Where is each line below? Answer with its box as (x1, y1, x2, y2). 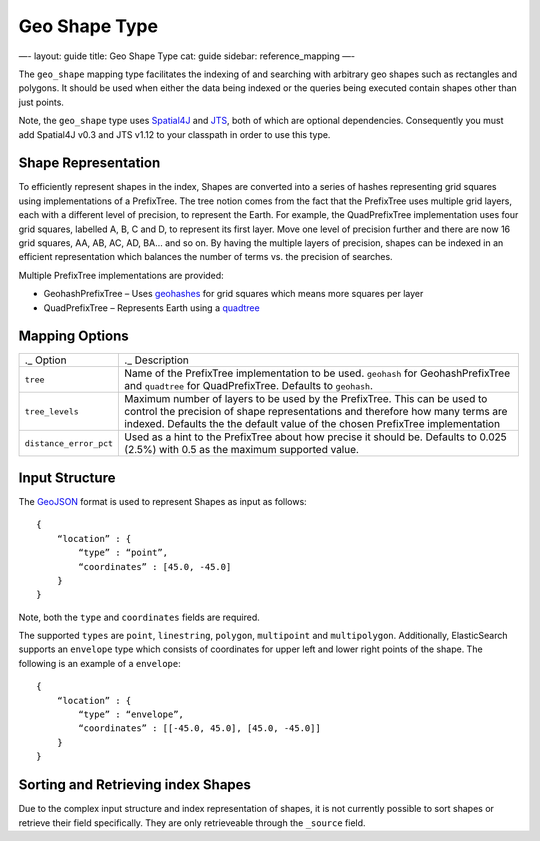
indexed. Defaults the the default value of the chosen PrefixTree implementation (124, 417, 500, 431)
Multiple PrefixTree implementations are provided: (18, 269, 224, 281)
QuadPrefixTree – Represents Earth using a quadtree (43, 301, 260, 314)
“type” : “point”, (78, 547, 169, 559)
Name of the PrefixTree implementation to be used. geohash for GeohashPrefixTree (124, 366, 511, 380)
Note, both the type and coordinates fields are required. (18, 611, 260, 623)
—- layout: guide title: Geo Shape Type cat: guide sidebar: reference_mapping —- (18, 50, 355, 62)
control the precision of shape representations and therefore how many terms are (124, 405, 508, 419)
